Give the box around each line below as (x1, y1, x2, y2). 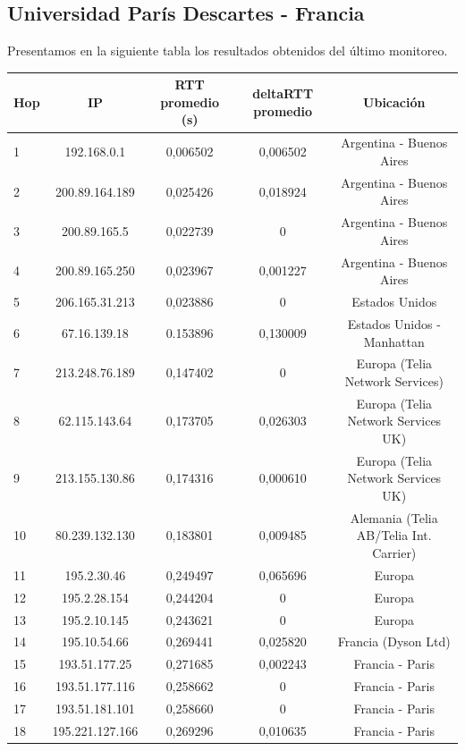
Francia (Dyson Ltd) (337, 632, 451, 651)
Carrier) (372, 544, 417, 562)
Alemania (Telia (350, 508, 438, 527)
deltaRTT (252, 84, 314, 103)
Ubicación (363, 92, 426, 111)
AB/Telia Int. (356, 526, 432, 544)
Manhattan (363, 332, 425, 350)
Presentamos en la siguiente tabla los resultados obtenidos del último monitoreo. (7, 41, 448, 60)
